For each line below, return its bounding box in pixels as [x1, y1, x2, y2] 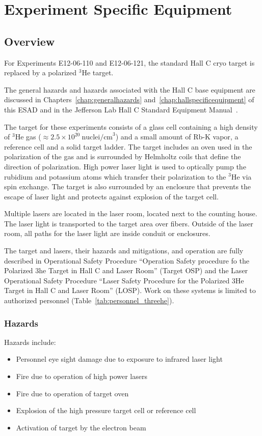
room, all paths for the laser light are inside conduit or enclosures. [4, 228, 211, 239]
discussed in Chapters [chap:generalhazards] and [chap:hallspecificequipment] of [4, 94, 254, 105]
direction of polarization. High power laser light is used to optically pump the [4, 161, 246, 171]
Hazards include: [4, 336, 56, 347]
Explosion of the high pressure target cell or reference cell [16, 405, 196, 416]
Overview [4, 33, 55, 49]
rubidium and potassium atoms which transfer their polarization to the [4, 171, 226, 182]
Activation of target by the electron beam [16, 422, 146, 432]
